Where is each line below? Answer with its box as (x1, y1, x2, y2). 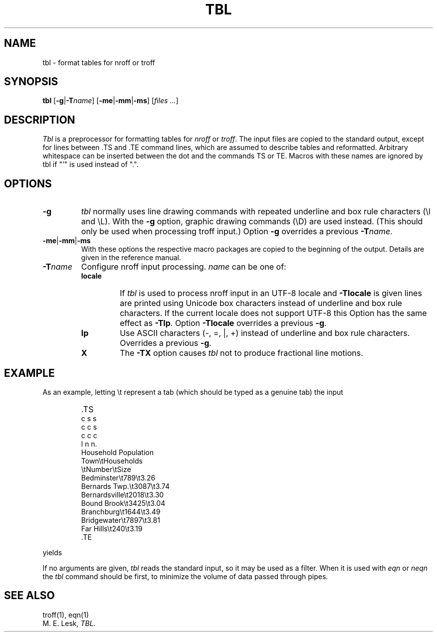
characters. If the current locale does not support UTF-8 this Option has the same (120, 308, 427, 318)
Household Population (81, 448, 154, 457)
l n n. (81, 439, 97, 448)
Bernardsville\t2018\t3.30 (81, 490, 164, 499)
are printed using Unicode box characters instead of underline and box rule (120, 298, 402, 309)
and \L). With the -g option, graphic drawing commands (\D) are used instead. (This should (81, 216, 423, 227)
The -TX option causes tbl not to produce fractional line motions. (120, 348, 363, 358)
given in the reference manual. (81, 253, 181, 262)
